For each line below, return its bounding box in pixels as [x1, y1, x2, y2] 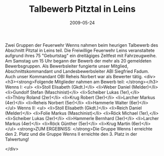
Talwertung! [5, 136, 29, 142]
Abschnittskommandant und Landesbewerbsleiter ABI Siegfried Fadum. [5, 68, 149, 74]
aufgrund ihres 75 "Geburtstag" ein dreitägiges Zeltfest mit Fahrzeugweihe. [5, 53, 157, 59]
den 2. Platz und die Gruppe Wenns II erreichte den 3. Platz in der [5, 131, 138, 137]
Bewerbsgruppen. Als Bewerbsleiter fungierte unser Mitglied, [5, 63, 129, 69]
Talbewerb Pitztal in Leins [28, 3, 136, 15]
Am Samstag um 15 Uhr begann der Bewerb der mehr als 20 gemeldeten [5, 58, 152, 63]
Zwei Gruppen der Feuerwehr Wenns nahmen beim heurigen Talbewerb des [5, 42, 158, 48]
